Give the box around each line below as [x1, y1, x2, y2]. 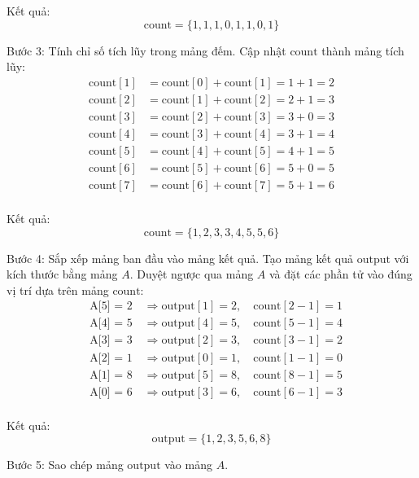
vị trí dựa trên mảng [7, 281, 109, 298]
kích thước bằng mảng [7, 265, 118, 283]
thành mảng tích [321, 42, 404, 59]
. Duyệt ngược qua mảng [129, 265, 254, 283]
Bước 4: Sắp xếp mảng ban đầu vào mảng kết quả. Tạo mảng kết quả [7, 249, 354, 266]
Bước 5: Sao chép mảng [7, 456, 124, 473]
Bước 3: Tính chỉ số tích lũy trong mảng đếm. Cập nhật [7, 42, 286, 59]
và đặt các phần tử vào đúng [269, 265, 412, 283]
